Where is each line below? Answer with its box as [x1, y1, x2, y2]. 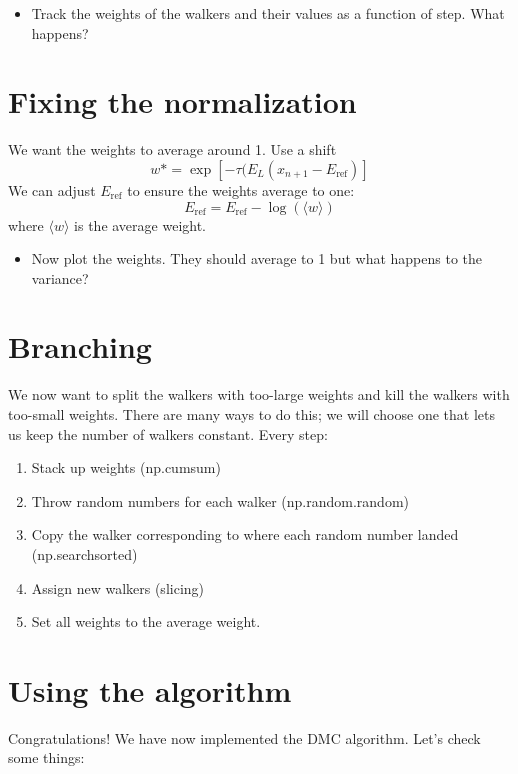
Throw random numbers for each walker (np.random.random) [31, 490, 410, 511]
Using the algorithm [8, 669, 292, 710]
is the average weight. [74, 214, 207, 235]
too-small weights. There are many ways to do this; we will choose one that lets [8, 404, 495, 424]
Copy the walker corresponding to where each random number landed [31, 524, 459, 545]
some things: [8, 747, 85, 768]
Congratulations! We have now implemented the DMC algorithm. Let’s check [8, 727, 481, 748]
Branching [8, 326, 152, 367]
